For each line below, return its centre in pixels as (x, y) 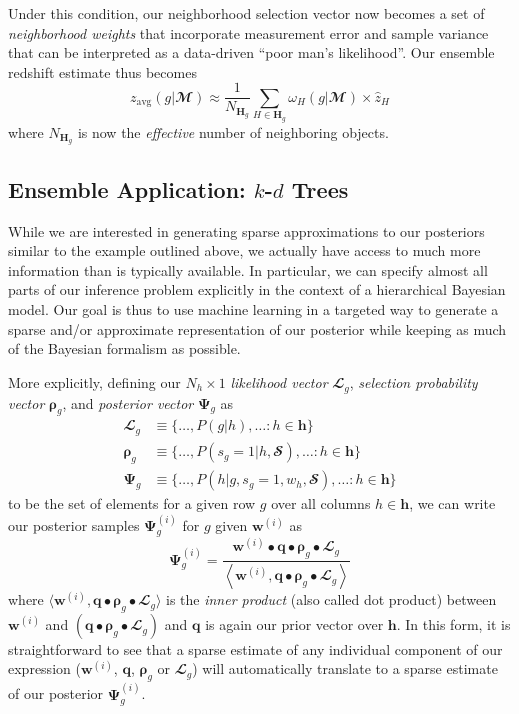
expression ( (44, 668)
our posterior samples (74, 525)
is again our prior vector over (294, 623)
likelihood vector (279, 381)
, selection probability (413, 381)
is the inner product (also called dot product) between (331, 599)
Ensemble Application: (127, 188)
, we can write (452, 503)
